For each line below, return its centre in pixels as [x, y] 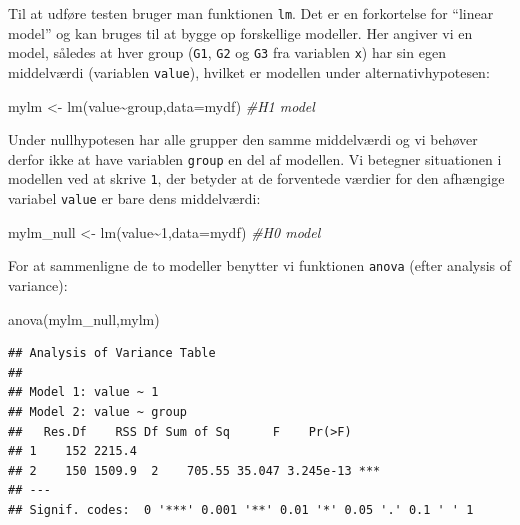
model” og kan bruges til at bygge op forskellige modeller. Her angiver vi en [240, 32]
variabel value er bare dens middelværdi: [134, 198]
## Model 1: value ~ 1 [83, 392]
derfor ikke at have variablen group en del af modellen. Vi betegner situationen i [255, 158]
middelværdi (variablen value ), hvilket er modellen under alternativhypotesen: [249, 71]
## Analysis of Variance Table [112, 353]
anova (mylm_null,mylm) [84, 318]
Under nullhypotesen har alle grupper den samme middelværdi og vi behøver [243, 139]
